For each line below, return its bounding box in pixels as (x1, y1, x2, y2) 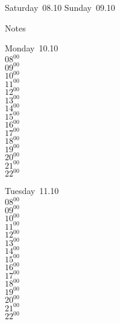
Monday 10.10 (5, 42, 58, 54)
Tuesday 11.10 (5, 184, 59, 197)
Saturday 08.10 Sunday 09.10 (5, 1, 115, 13)
